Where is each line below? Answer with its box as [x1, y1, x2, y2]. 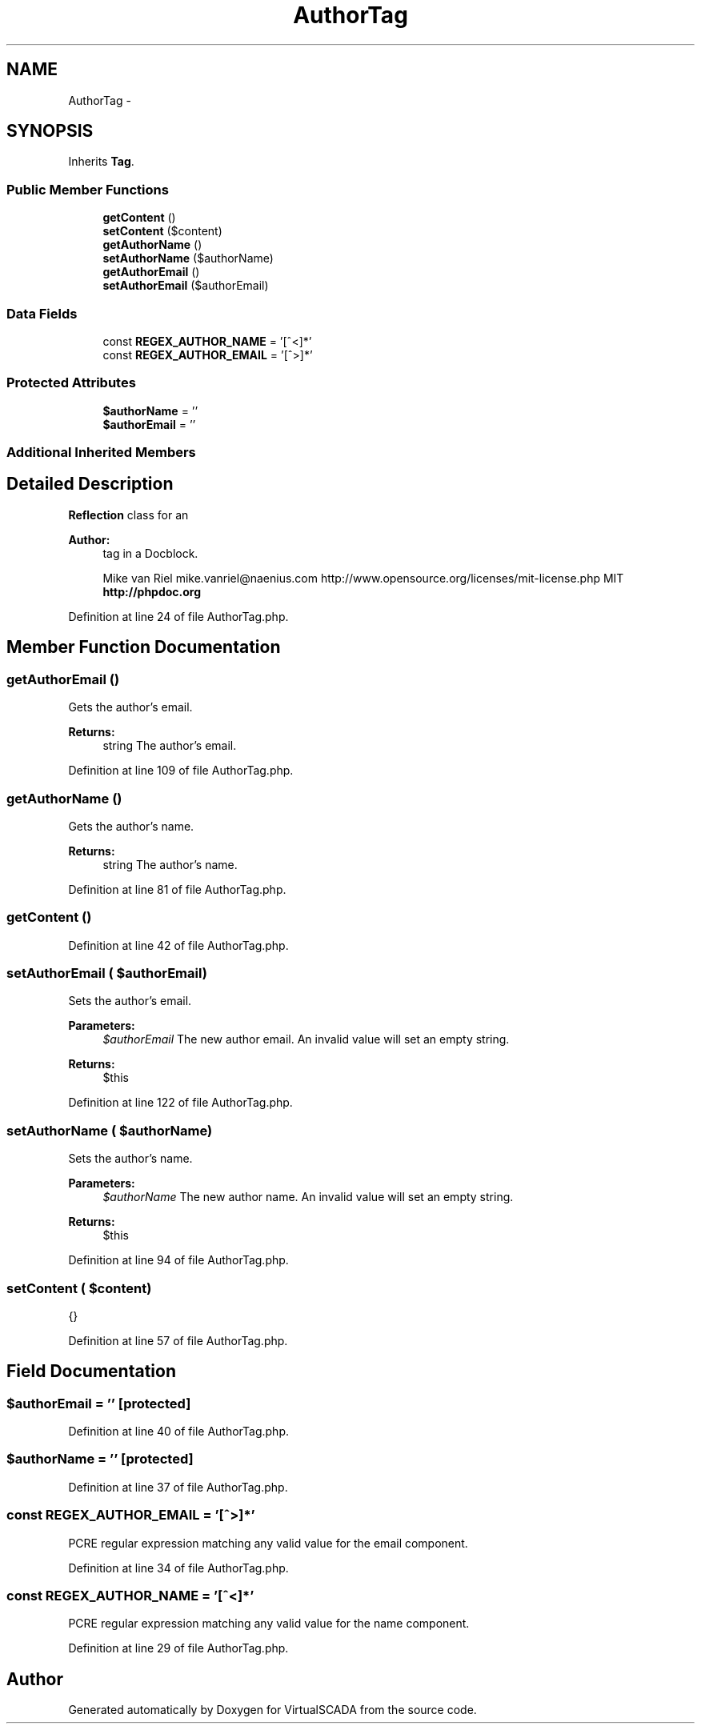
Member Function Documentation [6, 637, 281, 658]
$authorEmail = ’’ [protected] [6, 1395, 191, 1412]
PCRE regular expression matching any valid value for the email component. [68, 1536, 468, 1550]
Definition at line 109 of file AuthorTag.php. [68, 763, 294, 778]
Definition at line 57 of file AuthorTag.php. [68, 1333, 288, 1348]
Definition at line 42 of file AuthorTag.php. [68, 938, 289, 952]
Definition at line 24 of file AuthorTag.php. [68, 609, 289, 623]
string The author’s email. [102, 739, 237, 753]
